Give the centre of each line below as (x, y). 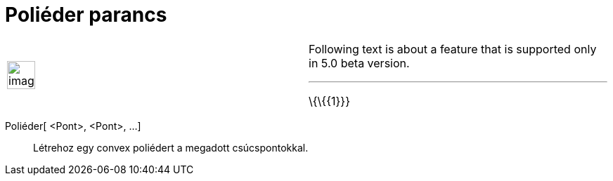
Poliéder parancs (86, 15)
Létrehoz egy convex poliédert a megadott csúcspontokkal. (171, 147)
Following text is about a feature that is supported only (453, 49)
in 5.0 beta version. (359, 63)
